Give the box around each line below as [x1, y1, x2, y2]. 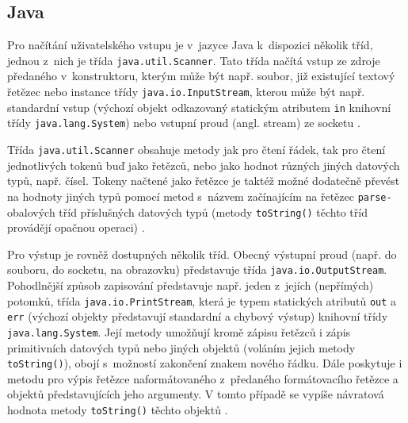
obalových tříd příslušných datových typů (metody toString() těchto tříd [7, 203, 368, 220]
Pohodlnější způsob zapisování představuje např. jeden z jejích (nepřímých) [7, 277, 374, 294]
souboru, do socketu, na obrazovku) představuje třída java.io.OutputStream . [7, 261, 387, 278]
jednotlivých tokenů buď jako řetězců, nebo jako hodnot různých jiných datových [7, 156, 400, 173]
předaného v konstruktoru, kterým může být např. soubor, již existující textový [7, 67, 395, 84]
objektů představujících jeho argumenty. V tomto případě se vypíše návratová [7, 386, 384, 402]
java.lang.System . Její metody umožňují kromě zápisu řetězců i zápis [7, 323, 351, 340]
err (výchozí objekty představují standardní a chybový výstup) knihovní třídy [7, 308, 388, 325]
